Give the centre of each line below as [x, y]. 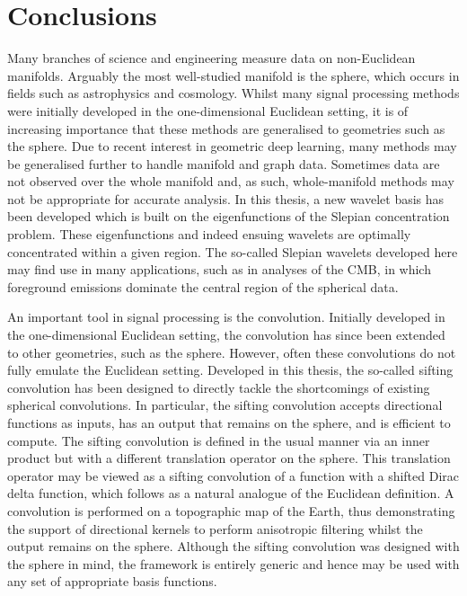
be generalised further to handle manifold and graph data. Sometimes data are [224, 163]
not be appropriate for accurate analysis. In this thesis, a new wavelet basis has [226, 198]
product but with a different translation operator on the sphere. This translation [229, 458]
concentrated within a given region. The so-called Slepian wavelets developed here [233, 251]
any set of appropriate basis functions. [112, 581]
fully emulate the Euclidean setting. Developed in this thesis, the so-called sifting [230, 370]
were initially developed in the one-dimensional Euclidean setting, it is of [208, 110]
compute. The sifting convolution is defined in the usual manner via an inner [219, 440]
